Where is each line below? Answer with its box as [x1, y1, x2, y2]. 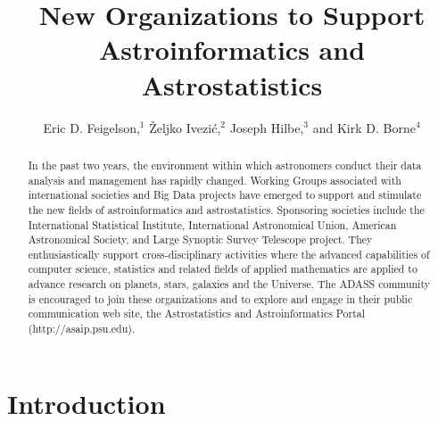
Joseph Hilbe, [229, 118, 304, 136]
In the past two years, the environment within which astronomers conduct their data [28, 157, 422, 172]
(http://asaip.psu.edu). [28, 321, 136, 336]
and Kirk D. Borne [312, 118, 416, 136]
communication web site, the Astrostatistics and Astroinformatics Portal [28, 306, 366, 321]
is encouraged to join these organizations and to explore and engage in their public [28, 291, 413, 306]
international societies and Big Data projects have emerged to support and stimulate [28, 187, 422, 202]
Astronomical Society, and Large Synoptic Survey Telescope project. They [28, 232, 373, 247]
